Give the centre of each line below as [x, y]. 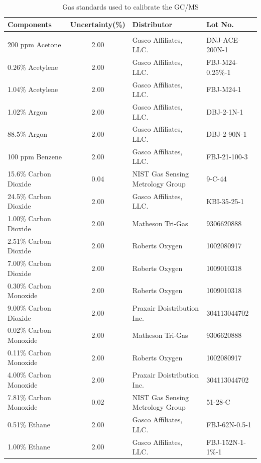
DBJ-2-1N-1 [225, 111]
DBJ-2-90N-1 [227, 134]
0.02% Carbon [29, 330]
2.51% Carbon [29, 241]
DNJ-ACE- [223, 39]
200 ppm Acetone [34, 44]
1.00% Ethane [29, 447]
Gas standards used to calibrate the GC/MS [130, 7]
